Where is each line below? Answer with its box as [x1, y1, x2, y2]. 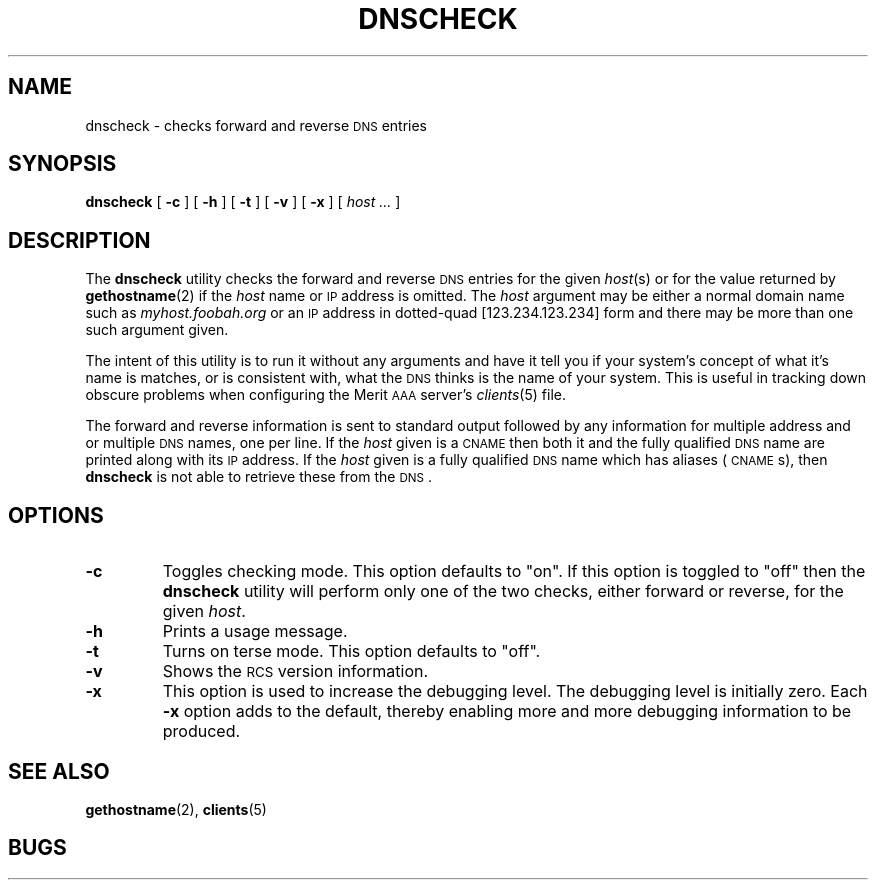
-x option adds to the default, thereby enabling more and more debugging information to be [162, 701, 852, 722]
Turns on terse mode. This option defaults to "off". [162, 641, 541, 662]
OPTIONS [8, 502, 104, 528]
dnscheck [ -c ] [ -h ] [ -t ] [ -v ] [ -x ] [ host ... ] [85, 193, 401, 211]
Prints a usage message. [162, 621, 348, 642]
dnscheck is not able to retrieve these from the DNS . [85, 468, 433, 486]
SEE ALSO [8, 758, 110, 784]
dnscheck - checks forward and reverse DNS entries [85, 116, 428, 134]
